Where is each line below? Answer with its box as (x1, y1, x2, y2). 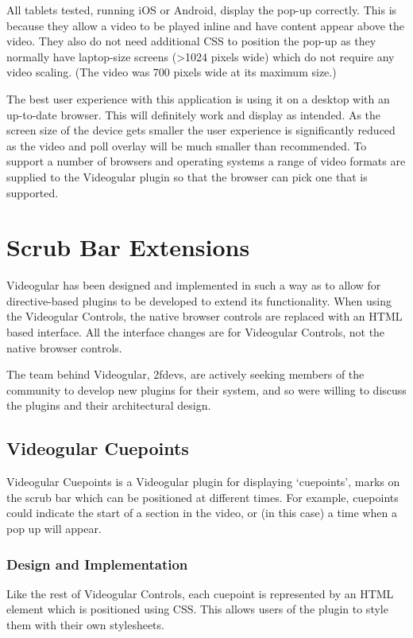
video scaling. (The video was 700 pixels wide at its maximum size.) (6, 64, 337, 80)
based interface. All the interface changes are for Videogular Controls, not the (6, 324, 385, 340)
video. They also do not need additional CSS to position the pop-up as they (6, 33, 376, 49)
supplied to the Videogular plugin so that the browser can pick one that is (6, 168, 368, 185)
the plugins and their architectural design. (6, 397, 211, 414)
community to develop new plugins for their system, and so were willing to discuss (6, 381, 407, 398)
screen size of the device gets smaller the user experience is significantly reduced (6, 122, 396, 138)
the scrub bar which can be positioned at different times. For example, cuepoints (6, 488, 399, 505)
